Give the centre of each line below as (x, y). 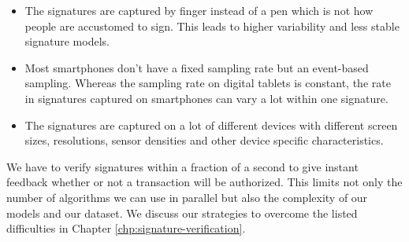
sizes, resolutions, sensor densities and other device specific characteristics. (204, 140)
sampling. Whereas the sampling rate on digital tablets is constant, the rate (208, 83)
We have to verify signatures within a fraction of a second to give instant (182, 166)
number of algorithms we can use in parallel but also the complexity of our (187, 197)
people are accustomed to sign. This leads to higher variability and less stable (212, 26)
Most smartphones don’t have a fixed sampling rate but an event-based (197, 67)
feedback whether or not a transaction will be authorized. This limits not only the (204, 182)
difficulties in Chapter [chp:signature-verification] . (126, 228)
